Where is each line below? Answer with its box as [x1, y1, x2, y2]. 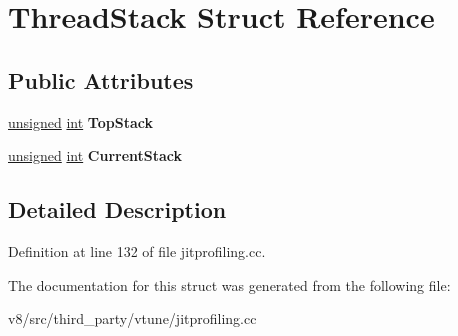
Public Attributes [8, 64, 194, 95]
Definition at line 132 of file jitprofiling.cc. [8, 240, 266, 261]
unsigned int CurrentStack [8, 145, 183, 166]
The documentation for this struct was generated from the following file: [8, 274, 451, 295]
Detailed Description [8, 194, 227, 225]
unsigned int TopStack [8, 111, 153, 132]
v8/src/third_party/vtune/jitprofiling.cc [8, 308, 257, 329]
